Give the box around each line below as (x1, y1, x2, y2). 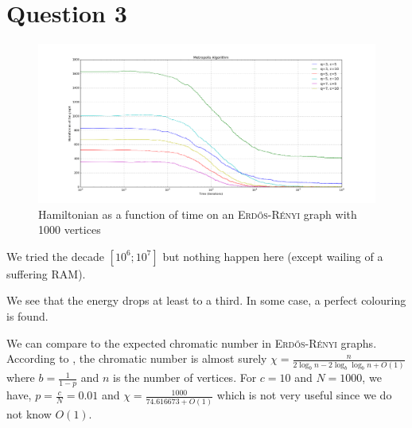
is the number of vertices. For (113, 369, 257, 386)
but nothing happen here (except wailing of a (162, 247, 383, 264)
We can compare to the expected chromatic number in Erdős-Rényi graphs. (6, 334, 377, 351)
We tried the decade (6, 247, 104, 264)
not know (6, 405, 52, 422)
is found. (6, 308, 49, 325)
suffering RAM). (6, 265, 86, 282)
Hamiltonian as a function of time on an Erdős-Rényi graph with (38, 205, 357, 222)
